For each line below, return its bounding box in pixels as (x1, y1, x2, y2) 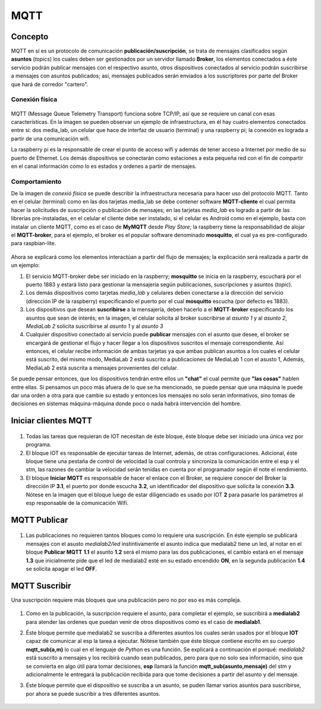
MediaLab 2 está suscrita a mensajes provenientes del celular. (26, 364, 178, 371)
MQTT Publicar (11, 515, 68, 525)
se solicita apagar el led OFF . (26, 565, 97, 572)
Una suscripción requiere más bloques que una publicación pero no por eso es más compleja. (11, 596, 242, 604)
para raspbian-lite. (11, 240, 56, 247)
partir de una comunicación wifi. (11, 135, 90, 142)
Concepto (11, 32, 49, 42)
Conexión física (11, 95, 58, 104)
